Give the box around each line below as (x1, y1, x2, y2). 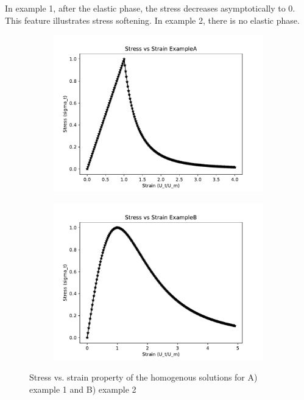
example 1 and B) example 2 (29, 382, 136, 395)
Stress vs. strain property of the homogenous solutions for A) (29, 371, 258, 384)
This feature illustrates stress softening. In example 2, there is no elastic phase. (5, 13, 300, 26)
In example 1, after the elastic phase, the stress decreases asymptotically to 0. (5, 2, 295, 14)
